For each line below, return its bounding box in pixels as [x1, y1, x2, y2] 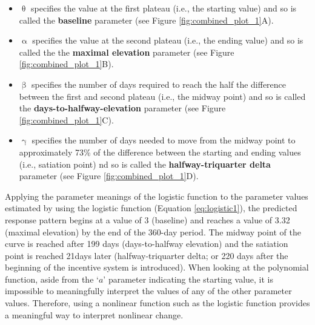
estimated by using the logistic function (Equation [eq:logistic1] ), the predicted [5, 202, 297, 214]
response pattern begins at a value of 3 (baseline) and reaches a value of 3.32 [5, 213, 290, 226]
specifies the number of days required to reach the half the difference [31, 77, 287, 90]
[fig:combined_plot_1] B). [19, 57, 114, 70]
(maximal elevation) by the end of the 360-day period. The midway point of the [5, 225, 301, 238]
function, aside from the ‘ [5, 272, 99, 285]
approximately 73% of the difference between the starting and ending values [19, 145, 301, 158]
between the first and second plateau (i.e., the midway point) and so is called [19, 90, 306, 102]
